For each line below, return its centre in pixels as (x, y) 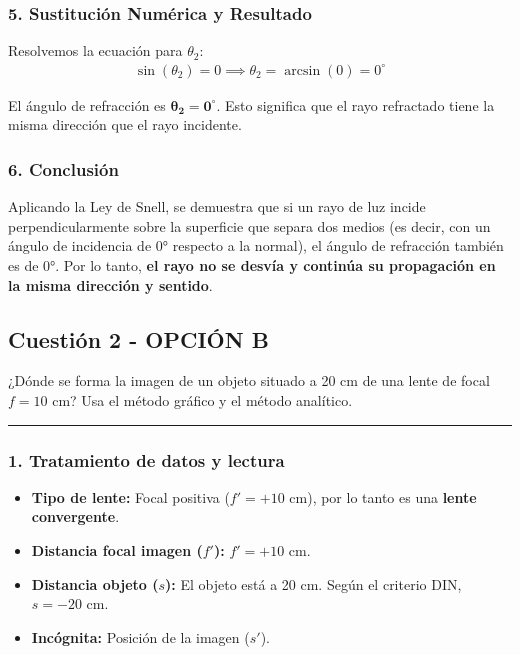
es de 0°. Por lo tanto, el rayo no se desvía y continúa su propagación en (252, 265)
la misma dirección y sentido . (110, 284)
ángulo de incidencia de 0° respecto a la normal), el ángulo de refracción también (256, 245)
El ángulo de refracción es (87, 104)
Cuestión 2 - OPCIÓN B (138, 338)
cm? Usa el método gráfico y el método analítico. (202, 400)
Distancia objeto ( (95, 583)
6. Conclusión (63, 168)
